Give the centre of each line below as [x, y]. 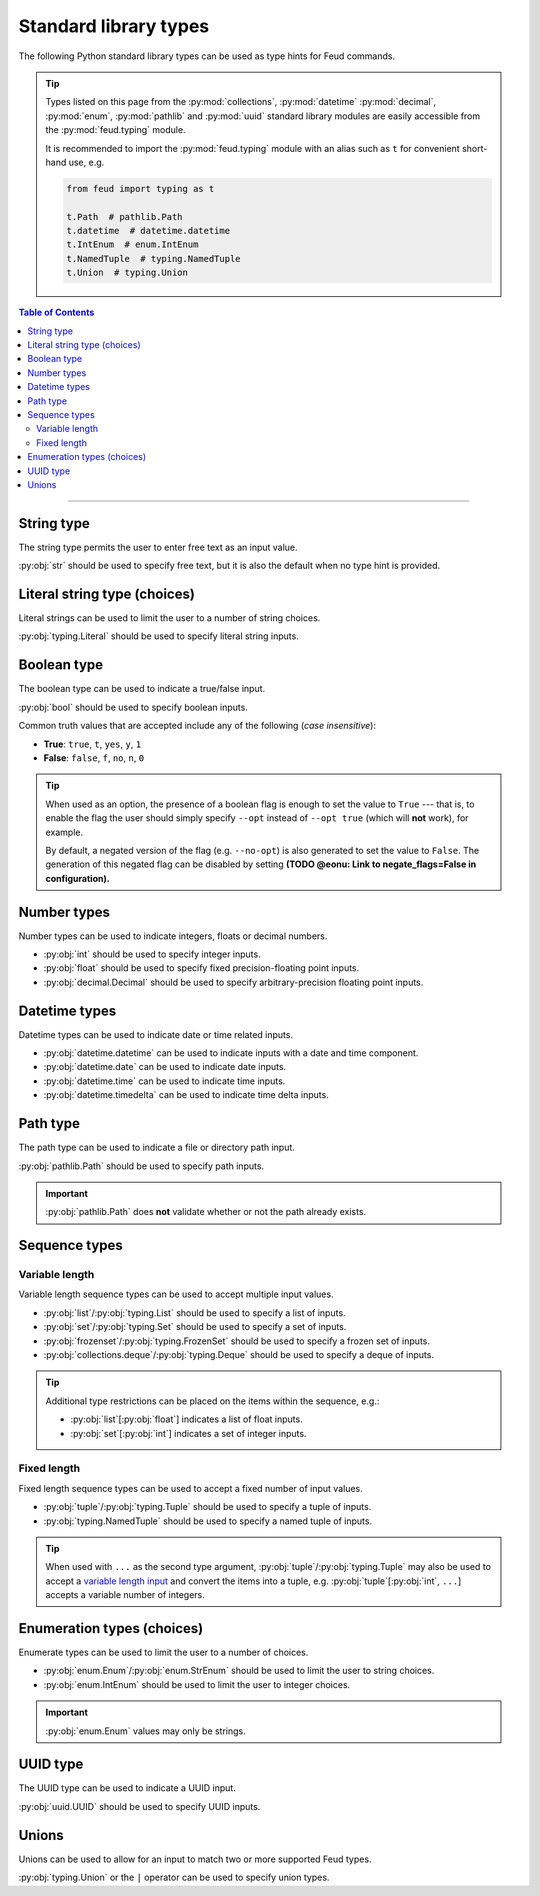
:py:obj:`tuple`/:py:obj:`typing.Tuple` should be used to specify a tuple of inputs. [207, 1507]
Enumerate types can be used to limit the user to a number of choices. [163, 1652]
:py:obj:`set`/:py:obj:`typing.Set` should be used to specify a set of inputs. [195, 1327]
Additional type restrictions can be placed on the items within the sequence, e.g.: [212, 1401]
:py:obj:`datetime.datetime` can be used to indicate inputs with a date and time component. [231, 1053]
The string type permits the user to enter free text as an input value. [158, 547]
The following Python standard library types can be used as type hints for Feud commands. [206, 56]
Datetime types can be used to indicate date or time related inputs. [156, 1034]
